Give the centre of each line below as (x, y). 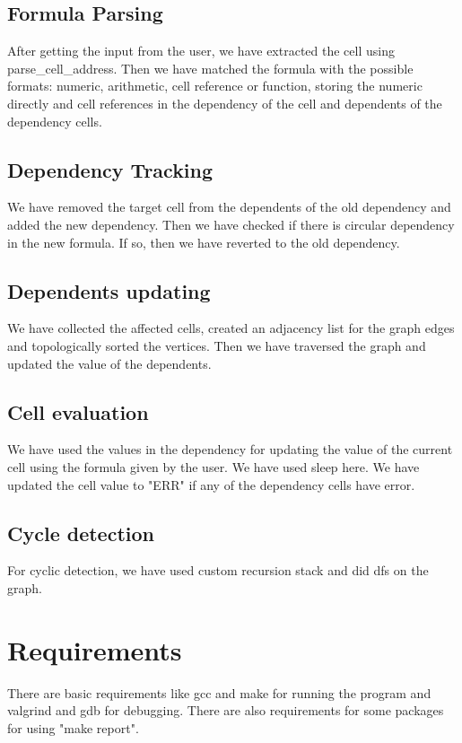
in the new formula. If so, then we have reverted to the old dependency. (204, 242)
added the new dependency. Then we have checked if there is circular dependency (231, 224)
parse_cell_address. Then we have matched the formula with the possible (210, 68)
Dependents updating (109, 290)
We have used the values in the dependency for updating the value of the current (230, 449)
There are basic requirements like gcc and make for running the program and (219, 692)
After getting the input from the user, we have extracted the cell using (201, 51)
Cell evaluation (78, 411)
